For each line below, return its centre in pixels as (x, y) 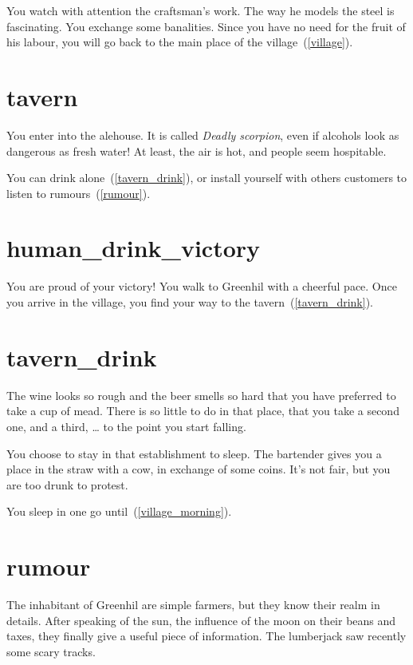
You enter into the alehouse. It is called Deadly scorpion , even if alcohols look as (203, 135)
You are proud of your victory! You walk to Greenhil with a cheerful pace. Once (202, 286)
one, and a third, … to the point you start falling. (126, 426)
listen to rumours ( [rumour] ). (79, 193)
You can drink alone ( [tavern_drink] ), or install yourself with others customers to (206, 178)
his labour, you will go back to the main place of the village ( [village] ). (180, 42)
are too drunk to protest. (67, 484)
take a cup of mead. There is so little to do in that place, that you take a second (203, 411)
